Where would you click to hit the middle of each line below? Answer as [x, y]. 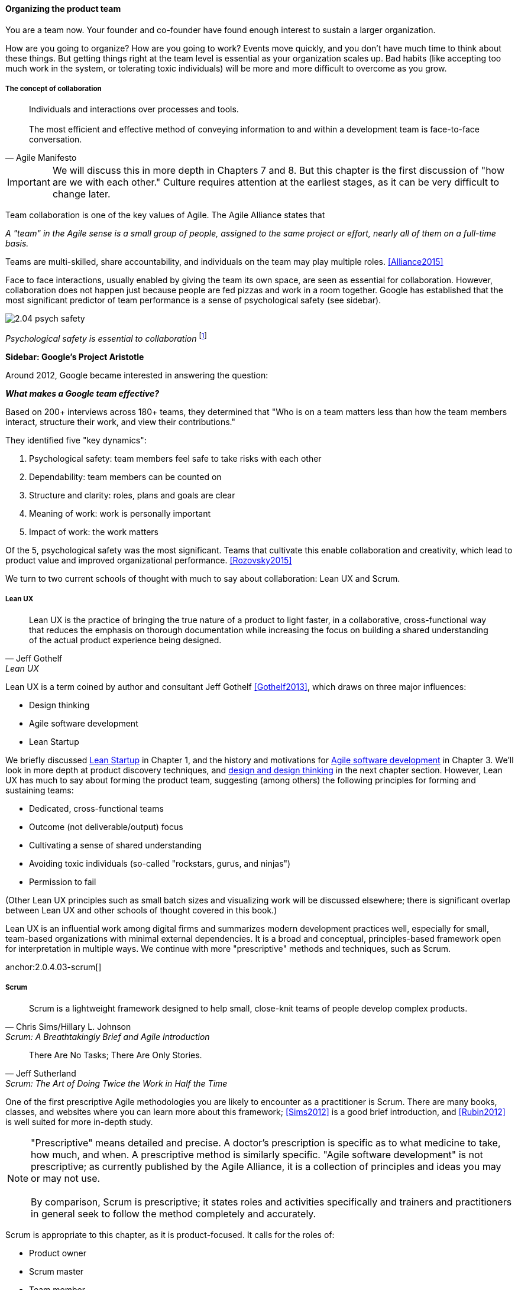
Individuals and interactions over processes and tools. [134, 109]
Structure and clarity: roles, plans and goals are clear [132, 495]
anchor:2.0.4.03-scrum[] [54, 967]
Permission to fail [63, 881]
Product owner [58, 1253]
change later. [81, 194]
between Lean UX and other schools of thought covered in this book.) [141, 910]
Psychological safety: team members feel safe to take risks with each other [175, 459]
